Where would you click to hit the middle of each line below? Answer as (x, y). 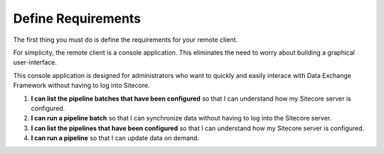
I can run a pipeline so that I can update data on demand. (115, 138)
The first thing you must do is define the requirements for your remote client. (126, 40)
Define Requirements (77, 18)
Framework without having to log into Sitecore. (81, 86)
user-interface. (35, 62)
